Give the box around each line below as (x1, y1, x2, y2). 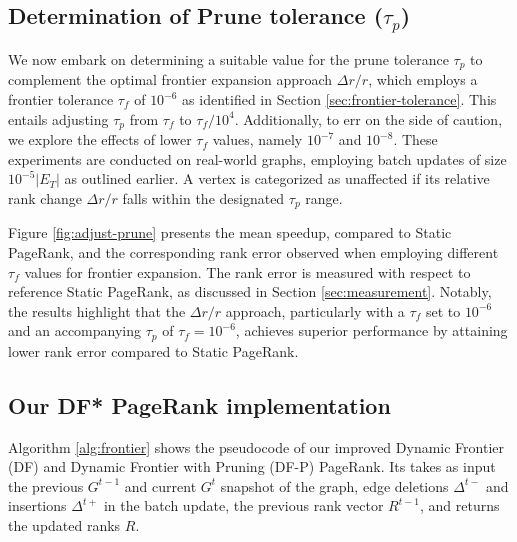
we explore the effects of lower (8, 129, 192, 150)
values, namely (212, 129, 303, 150)
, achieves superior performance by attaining (235, 320, 508, 341)
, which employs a (368, 69, 478, 90)
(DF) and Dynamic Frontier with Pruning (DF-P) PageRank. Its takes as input (8, 456, 496, 477)
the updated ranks (8, 514, 121, 535)
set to (425, 300, 461, 321)
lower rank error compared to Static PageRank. (8, 340, 299, 361)
